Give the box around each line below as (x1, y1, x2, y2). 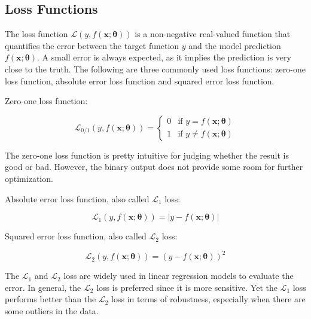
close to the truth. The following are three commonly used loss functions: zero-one (5, 62, 306, 75)
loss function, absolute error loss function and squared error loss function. (5, 74, 275, 87)
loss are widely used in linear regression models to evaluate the (63, 269, 294, 282)
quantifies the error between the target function (5, 39, 179, 51)
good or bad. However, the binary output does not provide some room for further (5, 160, 303, 173)
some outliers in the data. (5, 305, 99, 317)
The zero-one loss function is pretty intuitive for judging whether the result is (5, 148, 289, 161)
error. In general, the (5, 281, 81, 293)
